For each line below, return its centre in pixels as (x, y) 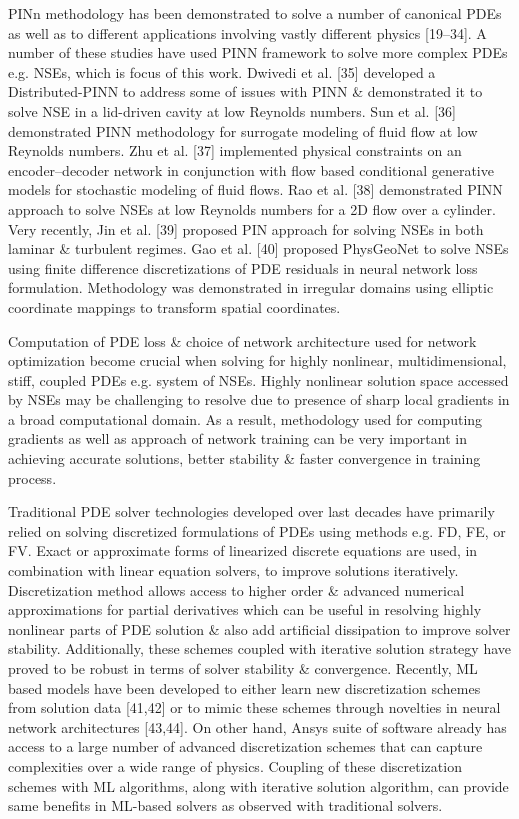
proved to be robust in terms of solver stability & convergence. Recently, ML (243, 668)
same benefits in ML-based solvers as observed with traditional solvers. (225, 805)
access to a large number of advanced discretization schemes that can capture (245, 746)
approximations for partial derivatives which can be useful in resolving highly (245, 609)
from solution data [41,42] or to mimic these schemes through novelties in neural (254, 707)
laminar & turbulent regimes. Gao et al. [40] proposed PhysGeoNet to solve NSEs (258, 248)
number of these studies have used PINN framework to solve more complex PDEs (258, 52)
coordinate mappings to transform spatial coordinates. (174, 306)
